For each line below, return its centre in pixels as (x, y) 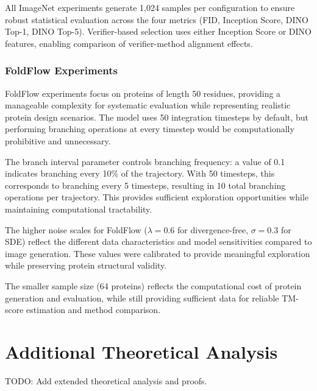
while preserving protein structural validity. (86, 265)
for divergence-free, (213, 229)
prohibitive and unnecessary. (58, 140)
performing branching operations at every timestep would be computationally (150, 129)
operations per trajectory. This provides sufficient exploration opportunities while (157, 197)
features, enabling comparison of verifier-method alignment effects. (129, 43)
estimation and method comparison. (94, 310)
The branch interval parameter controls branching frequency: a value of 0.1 (145, 161)
